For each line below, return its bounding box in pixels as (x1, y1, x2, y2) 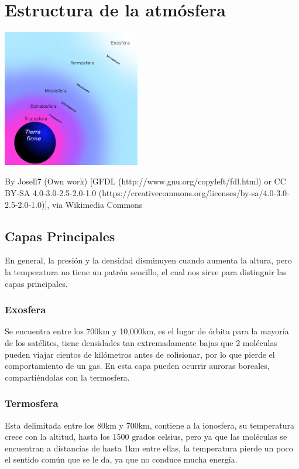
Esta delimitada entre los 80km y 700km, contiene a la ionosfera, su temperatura (5, 419, 294, 431)
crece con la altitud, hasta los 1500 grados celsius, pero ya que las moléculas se (5, 430, 287, 443)
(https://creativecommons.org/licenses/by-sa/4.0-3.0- (98, 187, 290, 199)
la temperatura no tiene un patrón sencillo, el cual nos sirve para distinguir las (5, 266, 287, 278)
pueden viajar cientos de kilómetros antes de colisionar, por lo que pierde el (5, 348, 275, 360)
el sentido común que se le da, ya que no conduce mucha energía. (5, 453, 238, 465)
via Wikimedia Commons (51, 198, 143, 210)
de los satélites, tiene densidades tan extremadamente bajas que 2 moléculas (5, 337, 278, 349)
